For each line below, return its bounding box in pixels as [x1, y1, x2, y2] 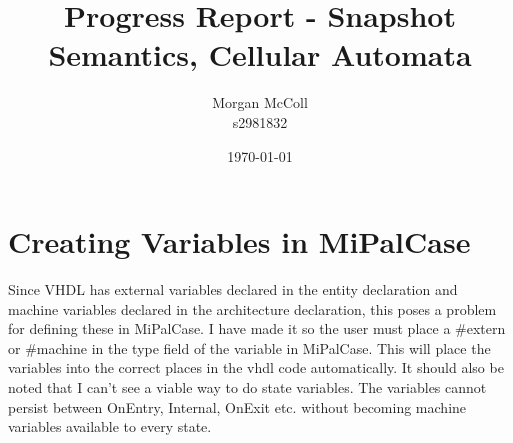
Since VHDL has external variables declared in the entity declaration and [8, 279, 458, 300]
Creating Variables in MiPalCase [8, 221, 471, 262]
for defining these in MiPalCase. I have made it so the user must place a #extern [8, 318, 506, 339]
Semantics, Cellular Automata [48, 34, 472, 75]
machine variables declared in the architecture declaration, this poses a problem [8, 298, 497, 319]
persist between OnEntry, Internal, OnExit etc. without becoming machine [8, 396, 467, 417]
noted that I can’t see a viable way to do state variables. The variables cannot [8, 377, 487, 397]
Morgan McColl [212, 92, 308, 113]
